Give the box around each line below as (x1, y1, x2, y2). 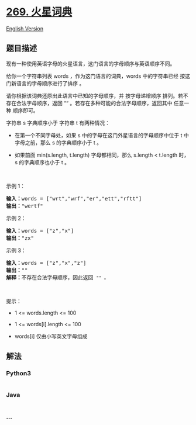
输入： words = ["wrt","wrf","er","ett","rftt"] (6, 195, 142, 202)
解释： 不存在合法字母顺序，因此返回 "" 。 (6, 274, 109, 281)
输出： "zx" (6, 234, 34, 241)
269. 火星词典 (6, 5, 73, 19)
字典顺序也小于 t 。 (24, 158, 70, 165)
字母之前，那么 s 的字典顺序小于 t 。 (14, 139, 102, 146)
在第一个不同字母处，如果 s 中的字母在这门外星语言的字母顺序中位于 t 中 (14, 132, 189, 139)
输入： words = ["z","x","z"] (6, 260, 87, 266)
